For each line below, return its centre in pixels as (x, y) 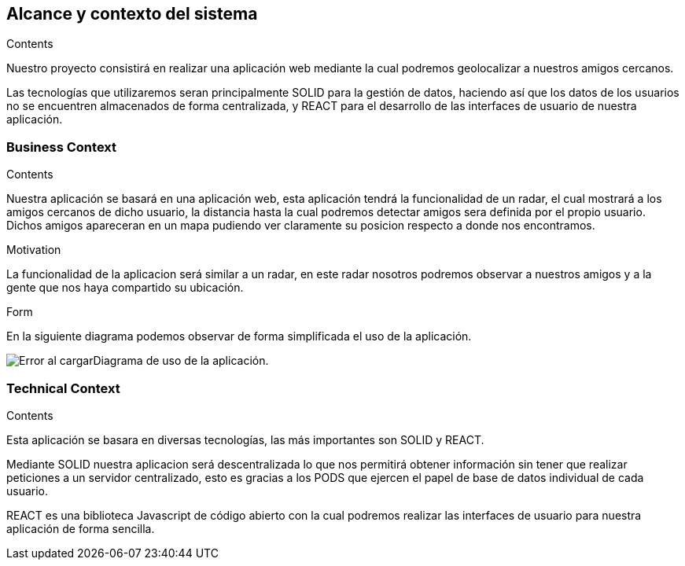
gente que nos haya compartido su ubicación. (125, 288)
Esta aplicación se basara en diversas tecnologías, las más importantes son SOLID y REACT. (245, 439)
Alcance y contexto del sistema (132, 14)
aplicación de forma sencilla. (81, 528)
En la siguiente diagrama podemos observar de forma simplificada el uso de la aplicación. (239, 336)
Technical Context (63, 388)
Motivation (34, 250)
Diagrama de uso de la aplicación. (181, 361)
